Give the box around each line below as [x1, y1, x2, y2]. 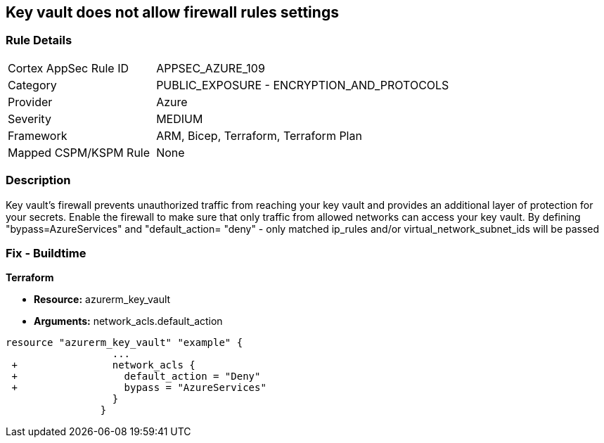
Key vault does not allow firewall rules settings [6, 4, 339, 21]
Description [6, 173, 71, 188]
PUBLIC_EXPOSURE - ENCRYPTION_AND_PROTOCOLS [156, 77, 449, 92]
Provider [8, 94, 53, 109]
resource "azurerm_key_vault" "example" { [6, 337, 243, 349]
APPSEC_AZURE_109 [156, 60, 265, 75]
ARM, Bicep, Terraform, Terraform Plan [156, 128, 362, 143]
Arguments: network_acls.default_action [34, 315, 223, 328]
